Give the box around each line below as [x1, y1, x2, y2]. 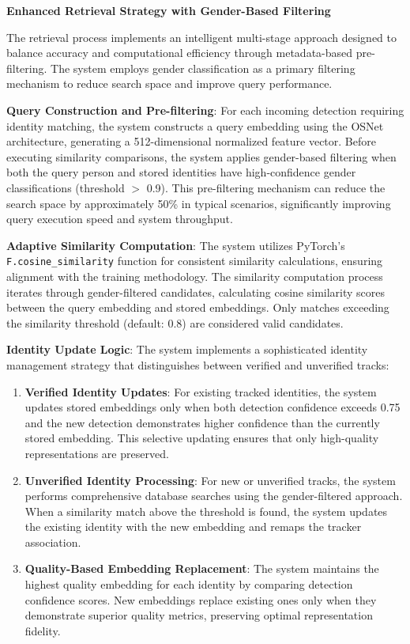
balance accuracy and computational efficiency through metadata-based [6, 44, 353, 61]
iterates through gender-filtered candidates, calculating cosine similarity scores [6, 283, 386, 300]
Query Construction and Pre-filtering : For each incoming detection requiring [6, 101, 404, 118]
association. [24, 533, 81, 550]
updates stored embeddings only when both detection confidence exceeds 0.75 [24, 399, 401, 415]
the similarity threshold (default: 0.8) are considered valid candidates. [6, 314, 344, 331]
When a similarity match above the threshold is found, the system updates [24, 502, 388, 519]
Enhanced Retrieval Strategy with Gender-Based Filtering [6, 2, 331, 18]
